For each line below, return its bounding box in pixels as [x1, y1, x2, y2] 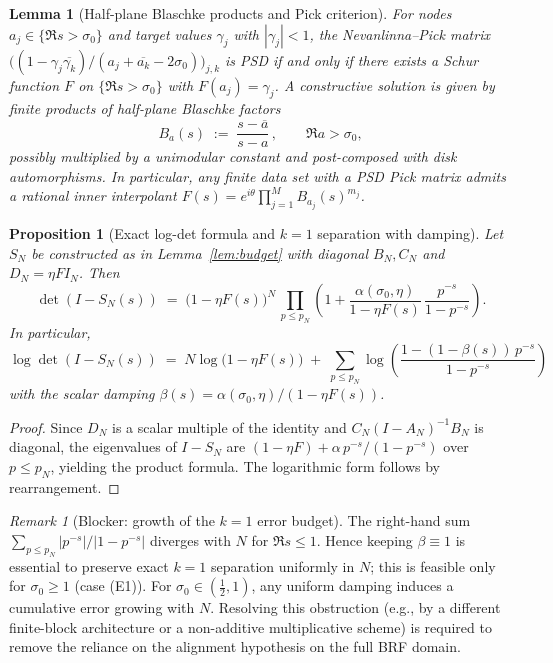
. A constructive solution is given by [274, 74, 495, 95]
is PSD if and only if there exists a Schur [225, 49, 479, 70]
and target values [107, 23, 212, 44]
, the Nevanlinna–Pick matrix [309, 23, 490, 44]
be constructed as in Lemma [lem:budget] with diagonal [31, 242, 369, 263]
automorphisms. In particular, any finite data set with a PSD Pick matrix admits [9, 165, 506, 186]
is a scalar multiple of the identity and [112, 416, 347, 437]
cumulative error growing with [9, 597, 195, 618]
